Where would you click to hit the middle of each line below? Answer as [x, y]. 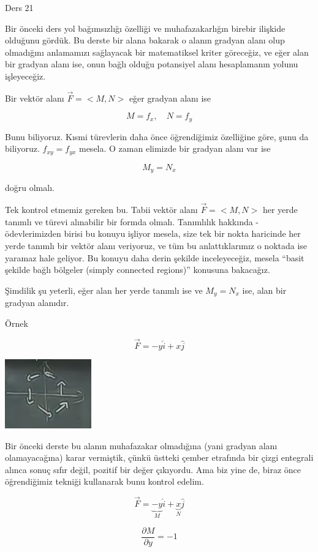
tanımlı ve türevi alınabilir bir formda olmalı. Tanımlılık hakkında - [132, 221]
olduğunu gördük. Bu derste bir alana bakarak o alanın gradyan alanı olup [145, 40]
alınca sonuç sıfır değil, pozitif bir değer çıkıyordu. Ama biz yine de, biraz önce [153, 469]
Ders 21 [19, 7]
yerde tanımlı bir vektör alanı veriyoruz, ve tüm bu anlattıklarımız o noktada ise [156, 245]
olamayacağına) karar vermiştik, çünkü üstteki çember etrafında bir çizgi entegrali [159, 457]
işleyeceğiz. [25, 76]
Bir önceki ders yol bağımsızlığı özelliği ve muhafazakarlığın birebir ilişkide [145, 28]
